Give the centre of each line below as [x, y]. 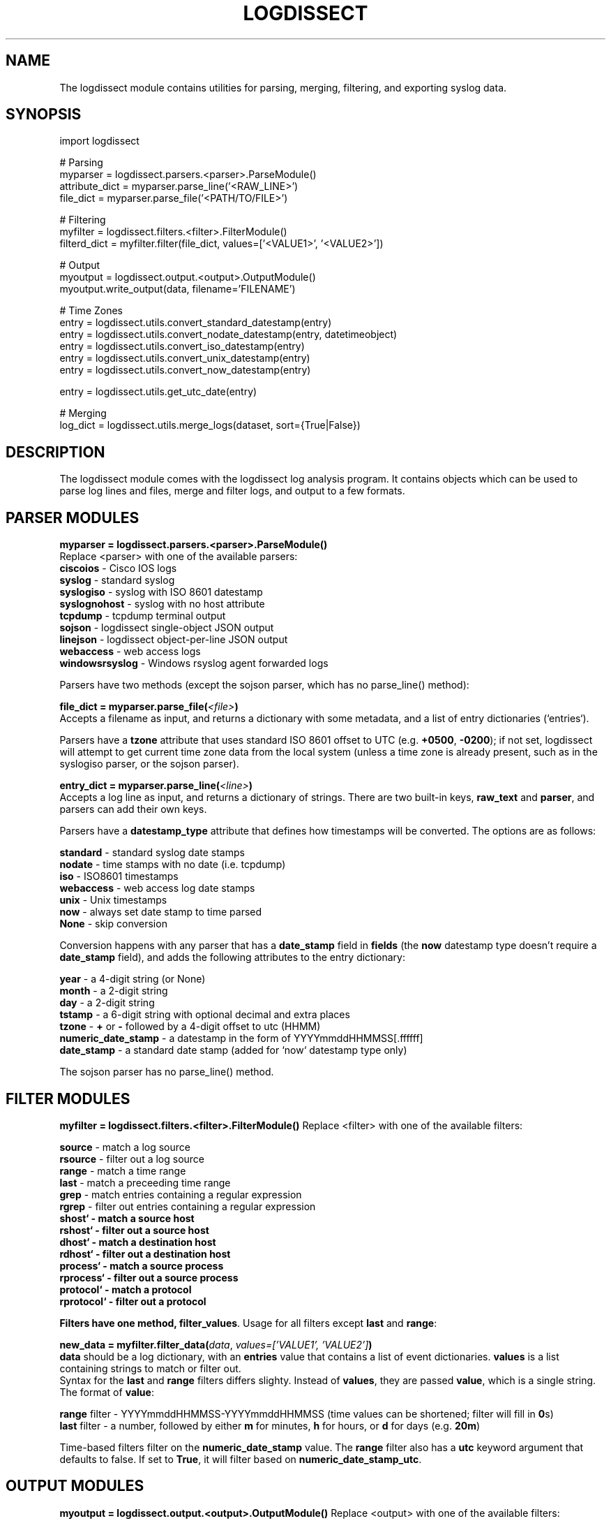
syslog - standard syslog [117, 580]
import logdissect [99, 141]
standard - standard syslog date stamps [152, 853]
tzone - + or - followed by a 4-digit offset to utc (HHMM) [190, 1027]
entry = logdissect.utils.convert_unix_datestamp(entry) [185, 358]
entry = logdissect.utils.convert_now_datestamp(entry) [185, 370]
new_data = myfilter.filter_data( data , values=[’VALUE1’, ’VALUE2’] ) [216, 1344]
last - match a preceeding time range [145, 1182]
